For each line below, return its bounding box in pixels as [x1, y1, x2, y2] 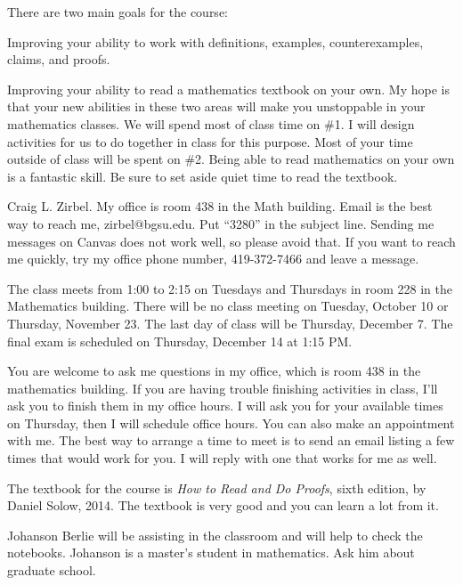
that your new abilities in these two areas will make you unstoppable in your [7, 97, 426, 116]
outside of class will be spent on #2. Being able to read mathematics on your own [7, 150, 455, 168]
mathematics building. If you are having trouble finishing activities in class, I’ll [7, 378, 438, 397]
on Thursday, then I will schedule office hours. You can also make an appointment [7, 413, 455, 432]
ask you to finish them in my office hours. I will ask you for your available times [7, 396, 443, 415]
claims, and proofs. [7, 50, 110, 69]
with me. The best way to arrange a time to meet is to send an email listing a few [7, 431, 455, 450]
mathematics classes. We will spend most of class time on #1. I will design [7, 114, 415, 133]
